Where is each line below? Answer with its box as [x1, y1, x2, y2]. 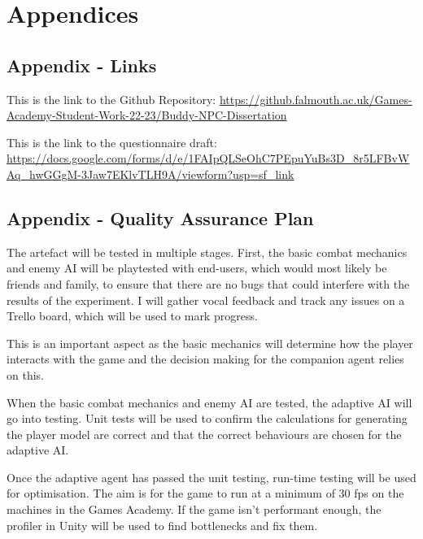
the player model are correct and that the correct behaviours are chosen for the [7, 425, 402, 442]
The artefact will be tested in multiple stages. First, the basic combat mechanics [7, 243, 408, 260]
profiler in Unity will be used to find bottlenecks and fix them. [7, 516, 318, 533]
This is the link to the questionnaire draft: [7, 133, 217, 150]
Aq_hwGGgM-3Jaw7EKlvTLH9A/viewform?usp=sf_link [7, 165, 294, 182]
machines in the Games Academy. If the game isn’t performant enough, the [7, 501, 382, 518]
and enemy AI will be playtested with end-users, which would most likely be [7, 259, 387, 276]
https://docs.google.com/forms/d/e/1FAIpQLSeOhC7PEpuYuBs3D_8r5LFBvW [7, 150, 410, 167]
